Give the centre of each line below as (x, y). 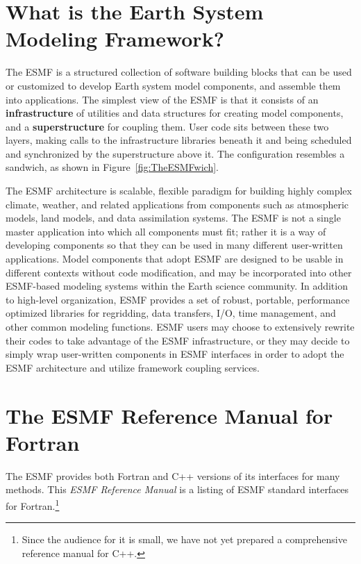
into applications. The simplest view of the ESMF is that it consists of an (162, 99)
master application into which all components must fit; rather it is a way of (166, 231)
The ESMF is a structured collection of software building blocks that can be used (179, 72)
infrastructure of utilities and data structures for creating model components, (175, 113)
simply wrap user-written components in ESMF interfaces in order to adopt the (175, 354)
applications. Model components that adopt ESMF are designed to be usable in (175, 259)
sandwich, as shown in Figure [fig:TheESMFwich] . (112, 167)
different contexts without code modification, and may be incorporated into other (179, 272)
